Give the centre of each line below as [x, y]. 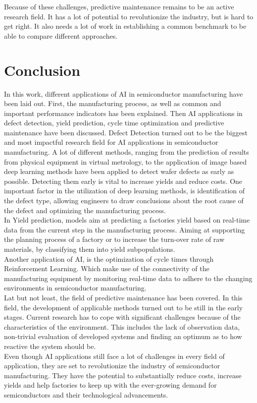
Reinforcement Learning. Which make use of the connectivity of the [107, 268]
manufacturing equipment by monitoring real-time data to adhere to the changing [128, 278]
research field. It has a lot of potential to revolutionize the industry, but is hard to [129, 16]
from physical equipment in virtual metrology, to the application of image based [125, 161]
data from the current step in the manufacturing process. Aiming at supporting [125, 229]
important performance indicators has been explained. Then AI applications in [123, 113]
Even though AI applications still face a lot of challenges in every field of [114, 356]
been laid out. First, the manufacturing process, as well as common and [113, 103]
